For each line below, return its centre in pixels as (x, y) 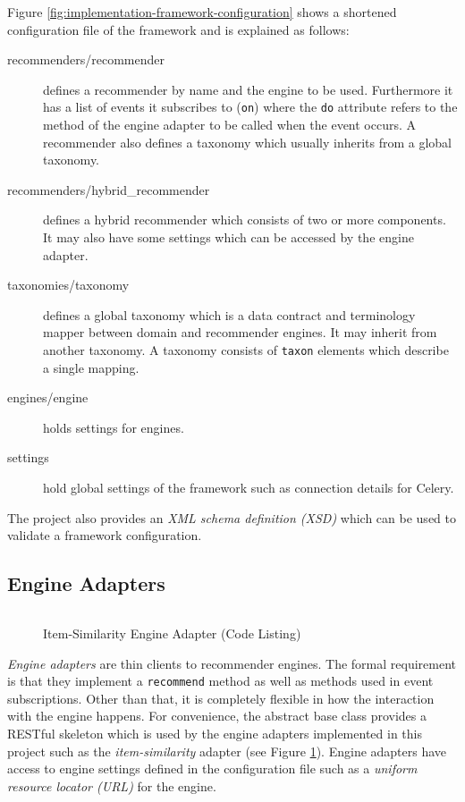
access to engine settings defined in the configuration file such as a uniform (212, 768)
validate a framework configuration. (105, 535)
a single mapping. (91, 367)
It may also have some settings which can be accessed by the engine (228, 237)
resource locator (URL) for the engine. (112, 785)
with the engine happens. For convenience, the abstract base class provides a (217, 716)
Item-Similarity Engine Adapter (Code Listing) (172, 633)
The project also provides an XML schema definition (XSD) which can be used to (232, 517)
